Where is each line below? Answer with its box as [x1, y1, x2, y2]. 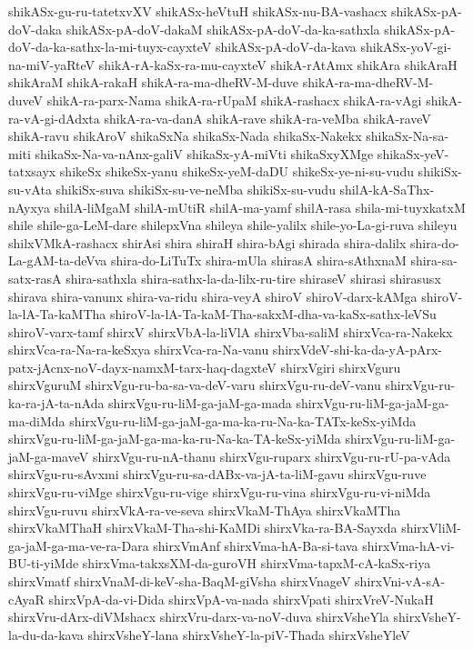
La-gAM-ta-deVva [8, 251, 107, 270]
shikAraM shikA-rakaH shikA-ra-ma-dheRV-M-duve [8, 73, 299, 92]
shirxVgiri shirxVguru [280, 357, 401, 376]
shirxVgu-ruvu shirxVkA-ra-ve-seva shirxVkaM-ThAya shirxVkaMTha [8, 500, 401, 519]
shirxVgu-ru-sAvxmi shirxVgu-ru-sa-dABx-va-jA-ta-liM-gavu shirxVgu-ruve [8, 465, 427, 484]
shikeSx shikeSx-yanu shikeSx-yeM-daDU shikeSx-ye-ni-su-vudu [59, 162, 414, 181]
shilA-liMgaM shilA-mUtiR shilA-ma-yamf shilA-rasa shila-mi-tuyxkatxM [54, 197, 466, 216]
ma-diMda [8, 411, 65, 430]
